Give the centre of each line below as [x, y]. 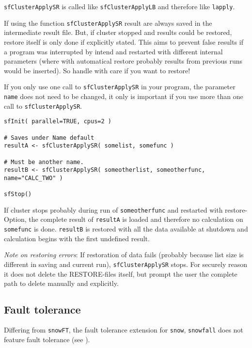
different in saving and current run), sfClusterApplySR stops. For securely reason [126, 264]
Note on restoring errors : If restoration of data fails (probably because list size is [124, 255]
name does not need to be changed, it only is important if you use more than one [124, 96]
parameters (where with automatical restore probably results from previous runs [123, 61]
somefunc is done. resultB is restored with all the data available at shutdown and [126, 229]
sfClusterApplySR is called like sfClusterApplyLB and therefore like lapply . [119, 6]
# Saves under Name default [49, 138]
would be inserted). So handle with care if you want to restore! [97, 70]
